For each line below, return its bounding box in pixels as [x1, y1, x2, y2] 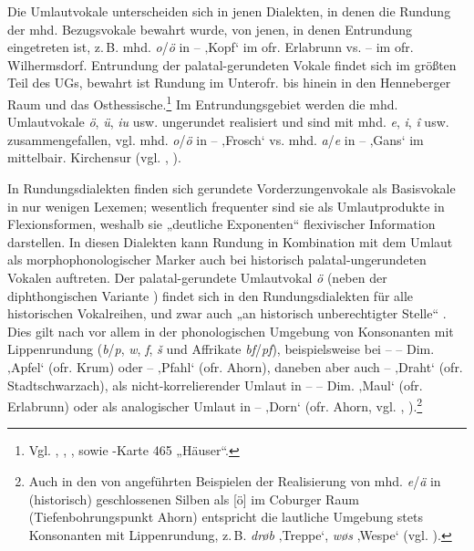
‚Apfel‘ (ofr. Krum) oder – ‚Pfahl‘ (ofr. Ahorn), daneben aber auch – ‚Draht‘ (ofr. [7, 357, 463, 376]
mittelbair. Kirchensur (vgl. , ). [7, 148, 181, 167]
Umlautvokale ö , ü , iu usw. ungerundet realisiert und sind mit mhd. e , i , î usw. [7, 112, 449, 131]
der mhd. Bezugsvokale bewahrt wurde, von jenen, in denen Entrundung [7, 19, 413, 38]
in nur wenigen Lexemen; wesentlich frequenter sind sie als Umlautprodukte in [7, 196, 445, 215]
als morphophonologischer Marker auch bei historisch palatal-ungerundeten [7, 250, 427, 269]
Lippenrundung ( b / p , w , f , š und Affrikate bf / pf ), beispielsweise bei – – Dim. [7, 339, 435, 359]
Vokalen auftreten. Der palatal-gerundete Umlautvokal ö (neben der [7, 267, 387, 286]
